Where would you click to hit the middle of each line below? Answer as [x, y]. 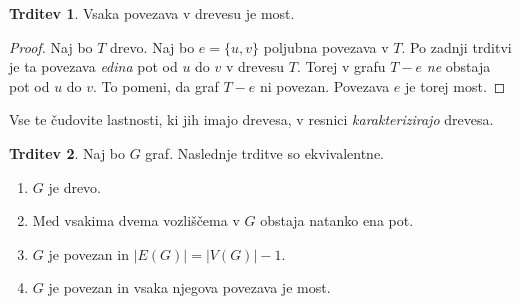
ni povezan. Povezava [324, 85]
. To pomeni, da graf [156, 85]
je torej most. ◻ [455, 85]
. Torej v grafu [341, 66]
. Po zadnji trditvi [456, 46]
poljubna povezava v [326, 46]
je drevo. [75, 186]
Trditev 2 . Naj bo [67, 152]
